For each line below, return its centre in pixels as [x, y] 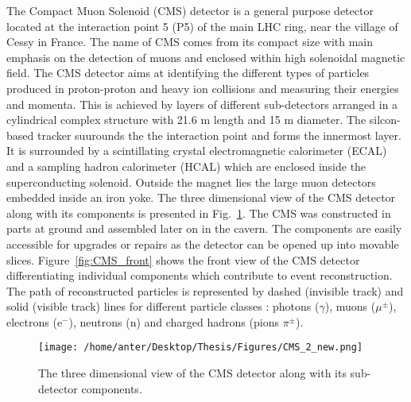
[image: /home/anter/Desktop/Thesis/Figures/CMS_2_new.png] [201, 348]
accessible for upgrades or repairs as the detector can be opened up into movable [203, 244]
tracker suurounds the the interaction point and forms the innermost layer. [219, 135]
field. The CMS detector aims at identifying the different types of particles [188, 73]
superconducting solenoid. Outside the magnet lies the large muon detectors [191, 182]
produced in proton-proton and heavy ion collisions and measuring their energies [203, 88]
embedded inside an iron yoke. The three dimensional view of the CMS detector [201, 197]
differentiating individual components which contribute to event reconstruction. [200, 275]
